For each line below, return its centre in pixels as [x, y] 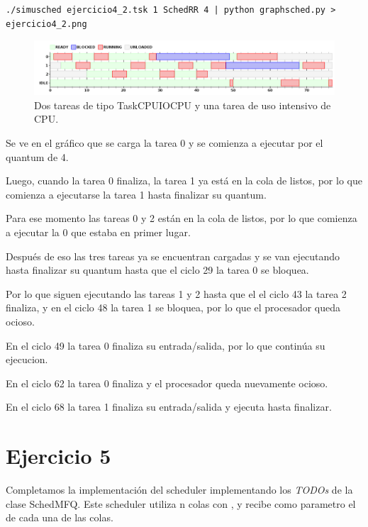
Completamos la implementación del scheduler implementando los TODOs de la [179, 490]
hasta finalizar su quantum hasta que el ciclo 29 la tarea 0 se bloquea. [157, 270]
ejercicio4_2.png [46, 24]
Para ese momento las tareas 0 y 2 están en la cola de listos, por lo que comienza [182, 218]
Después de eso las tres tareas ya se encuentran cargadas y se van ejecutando [173, 256]
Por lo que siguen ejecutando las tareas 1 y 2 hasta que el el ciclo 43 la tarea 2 [176, 293]
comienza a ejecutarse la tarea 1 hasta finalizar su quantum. [136, 194]
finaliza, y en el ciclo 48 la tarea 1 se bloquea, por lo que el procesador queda [173, 307]
